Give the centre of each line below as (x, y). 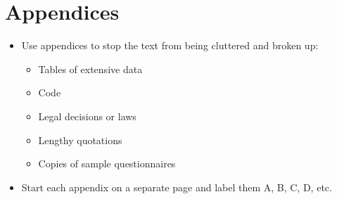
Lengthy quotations (80, 140)
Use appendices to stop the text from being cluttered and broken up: (170, 45)
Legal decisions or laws (87, 116)
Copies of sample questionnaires (107, 163)
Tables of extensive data (90, 69)
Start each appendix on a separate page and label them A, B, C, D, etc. (177, 187)
